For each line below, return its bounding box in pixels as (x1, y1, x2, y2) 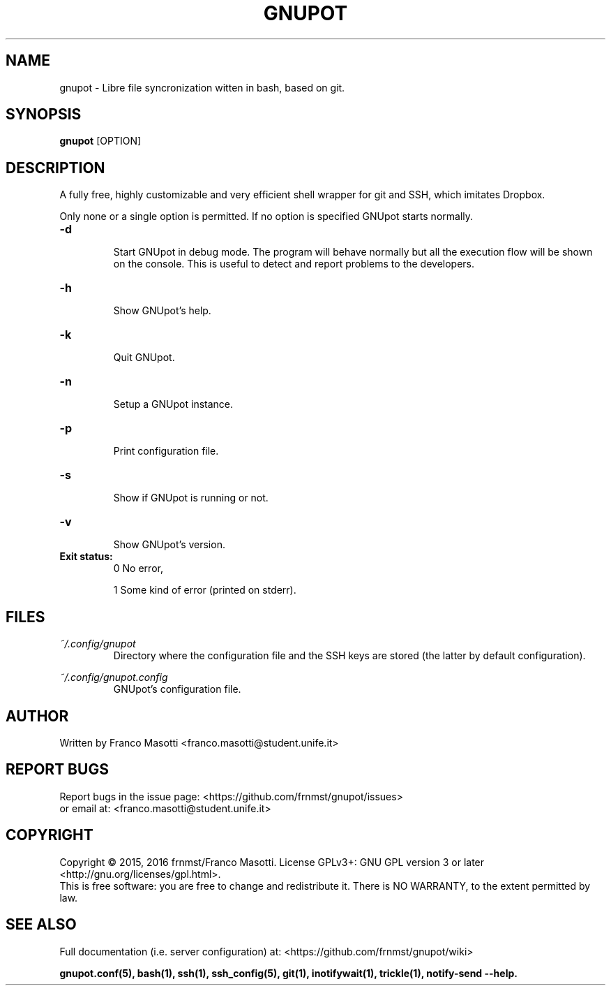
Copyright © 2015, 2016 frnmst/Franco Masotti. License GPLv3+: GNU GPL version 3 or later (59, 856, 485, 868)
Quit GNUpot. (113, 351, 175, 364)
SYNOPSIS (6, 105, 82, 124)
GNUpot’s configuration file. (113, 683, 241, 696)
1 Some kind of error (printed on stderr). (113, 584, 296, 596)
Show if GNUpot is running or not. (113, 492, 269, 504)
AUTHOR (6, 707, 69, 725)
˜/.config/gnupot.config (59, 671, 168, 684)
